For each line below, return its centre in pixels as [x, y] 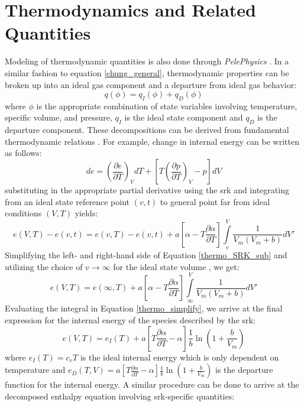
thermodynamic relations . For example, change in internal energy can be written [152, 141]
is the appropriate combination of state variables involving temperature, [167, 105]
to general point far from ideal [215, 201]
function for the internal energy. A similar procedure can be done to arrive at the [152, 384]
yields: [86, 213]
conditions [23, 213]
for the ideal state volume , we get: [176, 266]
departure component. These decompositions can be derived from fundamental [147, 130]
